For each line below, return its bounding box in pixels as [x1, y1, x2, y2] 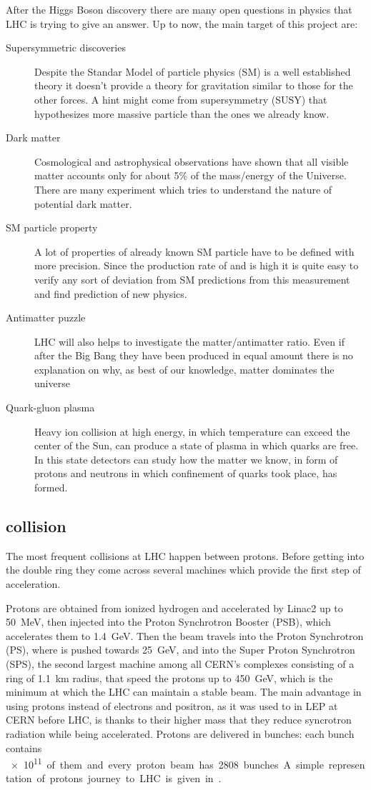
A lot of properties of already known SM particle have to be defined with [34, 244, 355, 259]
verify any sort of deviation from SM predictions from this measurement [34, 271, 350, 286]
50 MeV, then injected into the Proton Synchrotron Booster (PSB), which [6, 614, 331, 629]
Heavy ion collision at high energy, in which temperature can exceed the [34, 424, 350, 439]
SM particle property [6, 220, 98, 235]
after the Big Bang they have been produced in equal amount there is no [34, 348, 353, 363]
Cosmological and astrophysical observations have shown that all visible [34, 154, 349, 169]
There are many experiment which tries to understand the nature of [34, 181, 332, 196]
